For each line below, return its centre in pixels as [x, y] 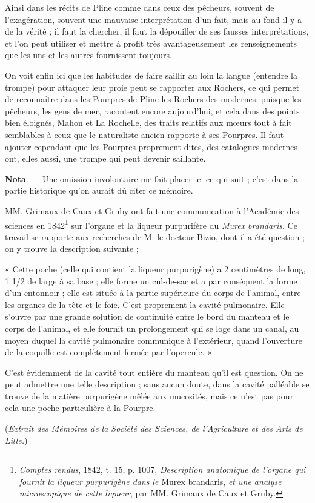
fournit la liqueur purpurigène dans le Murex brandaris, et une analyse [150, 481]
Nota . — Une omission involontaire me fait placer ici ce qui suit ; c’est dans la [152, 178]
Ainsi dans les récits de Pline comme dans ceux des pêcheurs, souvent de [140, 7]
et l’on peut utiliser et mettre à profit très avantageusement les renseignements [151, 43]
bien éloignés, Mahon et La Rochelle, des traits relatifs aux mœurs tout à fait [148, 123]
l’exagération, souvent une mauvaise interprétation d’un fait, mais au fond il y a [153, 19]
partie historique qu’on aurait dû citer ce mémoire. [99, 190]
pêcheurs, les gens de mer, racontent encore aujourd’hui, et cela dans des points [152, 110]
